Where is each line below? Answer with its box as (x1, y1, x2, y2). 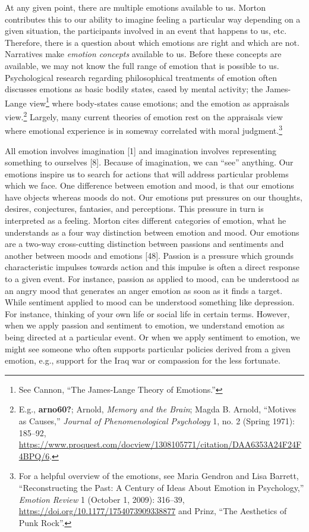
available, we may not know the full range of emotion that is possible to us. (5, 59, 279, 71)
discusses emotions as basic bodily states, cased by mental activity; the (5, 83, 263, 95)
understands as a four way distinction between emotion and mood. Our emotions (5, 226, 299, 238)
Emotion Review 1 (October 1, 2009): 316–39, (18, 493, 185, 505)
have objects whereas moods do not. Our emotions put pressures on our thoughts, (5, 190, 302, 203)
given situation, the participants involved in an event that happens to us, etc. (5, 24, 287, 37)
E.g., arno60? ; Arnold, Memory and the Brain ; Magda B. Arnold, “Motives (18, 403, 297, 415)
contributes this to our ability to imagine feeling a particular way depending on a (5, 12, 301, 25)
